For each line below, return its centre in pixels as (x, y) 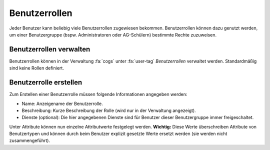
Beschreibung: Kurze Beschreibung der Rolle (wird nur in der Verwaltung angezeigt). (109, 110)
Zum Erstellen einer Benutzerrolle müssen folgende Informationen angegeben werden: (98, 94)
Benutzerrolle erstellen (46, 82)
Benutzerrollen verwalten (50, 49)
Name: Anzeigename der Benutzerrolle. (62, 103)
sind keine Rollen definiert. (37, 68)
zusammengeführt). (29, 140)
